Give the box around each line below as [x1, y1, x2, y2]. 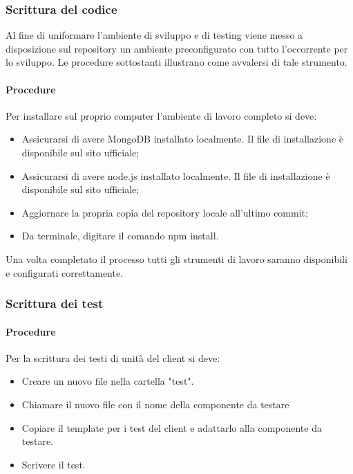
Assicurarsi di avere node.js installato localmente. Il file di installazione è [21, 168, 330, 183]
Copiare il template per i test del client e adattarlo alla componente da [21, 420, 322, 435]
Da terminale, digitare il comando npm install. [21, 228, 219, 243]
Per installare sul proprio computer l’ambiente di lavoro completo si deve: [6, 108, 317, 122]
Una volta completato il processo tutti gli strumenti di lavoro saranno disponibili [6, 251, 347, 266]
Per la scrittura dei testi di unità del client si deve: [6, 350, 220, 365]
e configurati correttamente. [6, 265, 124, 280]
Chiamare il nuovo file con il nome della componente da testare [21, 396, 289, 411]
